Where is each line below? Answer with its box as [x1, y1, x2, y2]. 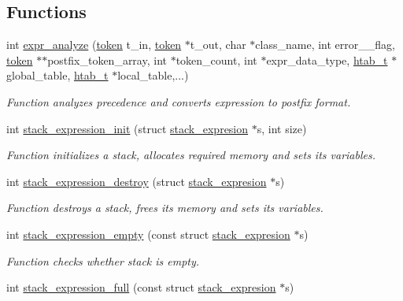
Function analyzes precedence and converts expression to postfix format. [6, 93, 351, 110]
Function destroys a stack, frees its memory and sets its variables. [6, 199, 324, 216]
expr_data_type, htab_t [266, 51, 388, 68]
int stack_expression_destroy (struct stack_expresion [6, 173, 267, 189]
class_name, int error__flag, [255, 36, 395, 53]
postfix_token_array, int [47, 51, 167, 68]
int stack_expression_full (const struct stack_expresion [6, 279, 276, 295]
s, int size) [257, 120, 307, 136]
